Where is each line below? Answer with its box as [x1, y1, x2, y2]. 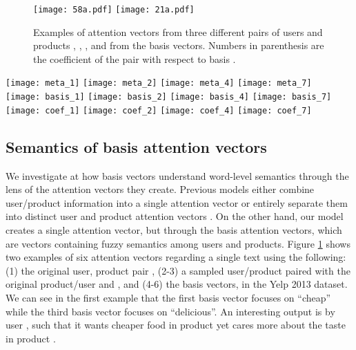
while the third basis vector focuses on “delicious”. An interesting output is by [6, 304, 335, 318]
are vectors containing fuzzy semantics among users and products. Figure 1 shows [6, 236, 350, 250]
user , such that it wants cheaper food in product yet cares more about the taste [6, 317, 346, 332]
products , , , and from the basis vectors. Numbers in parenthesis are [33, 38, 324, 53]
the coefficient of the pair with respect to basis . [33, 51, 236, 66]
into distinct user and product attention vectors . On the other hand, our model [6, 209, 344, 223]
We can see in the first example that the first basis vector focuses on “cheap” [6, 290, 331, 304]
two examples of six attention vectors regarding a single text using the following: [6, 250, 346, 264]
